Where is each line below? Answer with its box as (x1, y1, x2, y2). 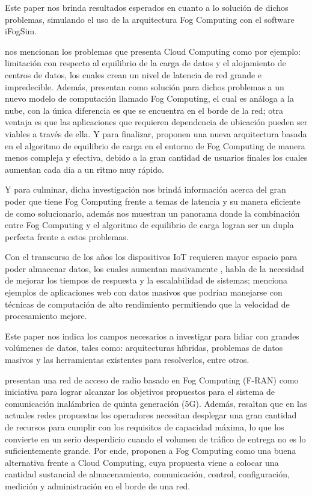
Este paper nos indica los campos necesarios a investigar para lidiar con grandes (5, 329, 299, 342)
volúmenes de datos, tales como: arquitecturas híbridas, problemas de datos (5, 341, 283, 354)
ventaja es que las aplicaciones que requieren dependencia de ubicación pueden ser (5, 116, 308, 128)
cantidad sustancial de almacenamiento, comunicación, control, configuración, (5, 468, 290, 480)
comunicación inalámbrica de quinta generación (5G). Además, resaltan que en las (5, 397, 307, 409)
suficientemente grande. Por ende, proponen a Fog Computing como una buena (5, 444, 296, 457)
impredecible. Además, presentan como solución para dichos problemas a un (5, 80, 284, 93)
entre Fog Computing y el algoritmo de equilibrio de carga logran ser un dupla (5, 219, 294, 231)
